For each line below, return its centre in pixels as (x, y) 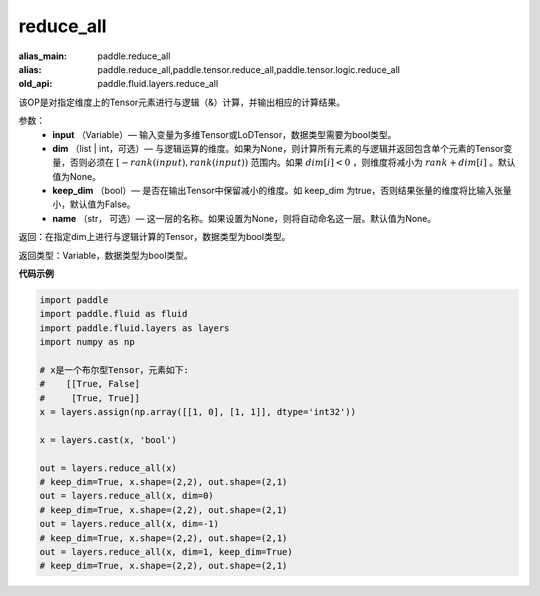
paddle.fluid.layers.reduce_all (158, 84)
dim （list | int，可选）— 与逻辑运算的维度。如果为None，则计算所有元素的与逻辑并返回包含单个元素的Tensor (278, 148)
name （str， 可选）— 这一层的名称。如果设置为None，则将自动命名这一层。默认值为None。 (244, 218)
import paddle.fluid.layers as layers (134, 328)
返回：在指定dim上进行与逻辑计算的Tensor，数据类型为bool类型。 (154, 237)
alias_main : (42, 56)
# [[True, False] (89, 384)
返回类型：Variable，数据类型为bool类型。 (106, 255)
